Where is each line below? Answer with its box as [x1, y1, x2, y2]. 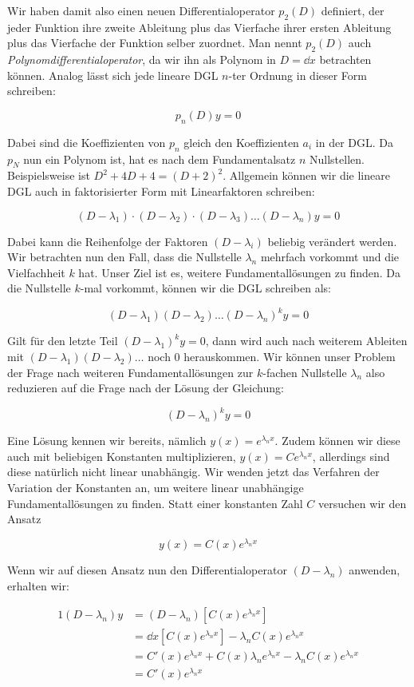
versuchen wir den [318, 494, 407, 511]
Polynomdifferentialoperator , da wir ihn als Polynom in [7, 51, 276, 68]
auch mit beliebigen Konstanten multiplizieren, [7, 447, 236, 464]
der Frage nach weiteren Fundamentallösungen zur [7, 363, 254, 380]
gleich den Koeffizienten [183, 133, 299, 150]
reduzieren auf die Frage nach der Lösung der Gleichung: [7, 379, 284, 396]
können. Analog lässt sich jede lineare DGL [7, 66, 219, 83]
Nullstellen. [310, 150, 365, 167]
